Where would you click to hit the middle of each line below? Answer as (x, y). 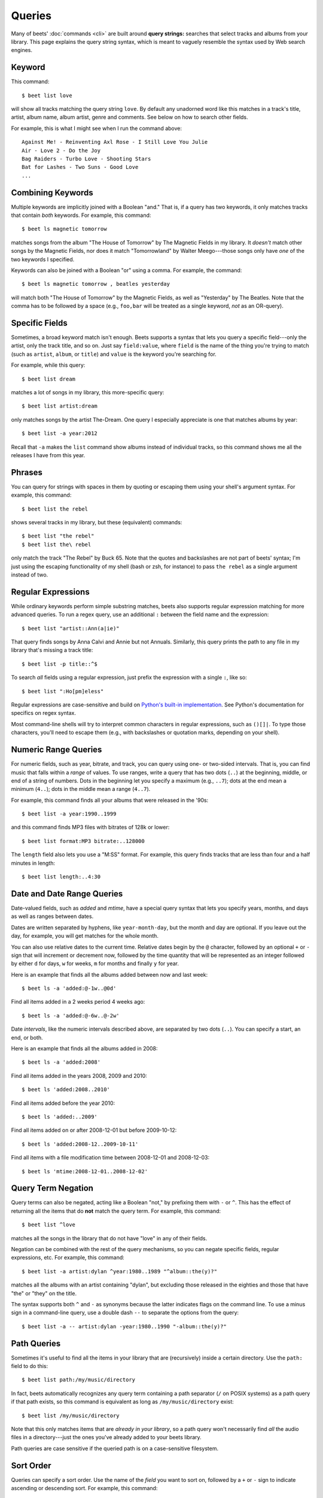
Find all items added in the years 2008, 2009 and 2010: (79, 1076)
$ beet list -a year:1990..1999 (69, 814)
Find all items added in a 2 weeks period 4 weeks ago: (78, 1002)
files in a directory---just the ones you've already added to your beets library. (106, 1437)
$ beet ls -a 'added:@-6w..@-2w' (71, 1015)
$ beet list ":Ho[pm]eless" (63, 691)
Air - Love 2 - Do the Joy (61, 150)
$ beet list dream (49, 379)
